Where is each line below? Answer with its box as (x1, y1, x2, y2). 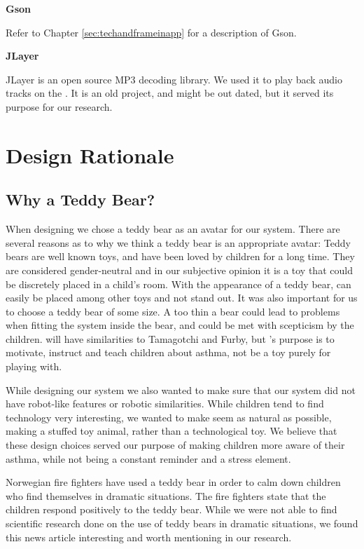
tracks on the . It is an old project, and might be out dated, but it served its (6, 86, 334, 100)
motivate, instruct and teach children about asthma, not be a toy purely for (6, 345, 331, 360)
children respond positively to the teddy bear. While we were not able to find (6, 502, 337, 517)
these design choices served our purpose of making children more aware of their (6, 438, 345, 452)
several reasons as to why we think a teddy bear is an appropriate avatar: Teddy (6, 235, 351, 250)
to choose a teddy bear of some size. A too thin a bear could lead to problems (6, 304, 340, 318)
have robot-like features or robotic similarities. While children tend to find (6, 396, 324, 411)
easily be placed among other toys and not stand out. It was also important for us (6, 290, 358, 305)
